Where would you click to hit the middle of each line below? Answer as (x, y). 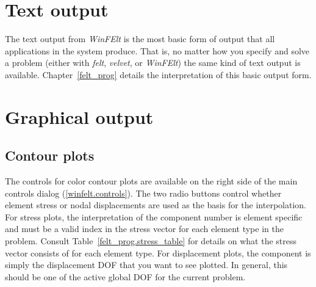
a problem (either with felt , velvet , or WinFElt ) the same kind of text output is (153, 63)
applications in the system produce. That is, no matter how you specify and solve (157, 50)
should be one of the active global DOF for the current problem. (125, 276)
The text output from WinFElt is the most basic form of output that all (140, 39)
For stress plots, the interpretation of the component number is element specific (154, 216)
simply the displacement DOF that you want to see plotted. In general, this (146, 265)
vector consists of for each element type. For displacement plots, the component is (158, 252)
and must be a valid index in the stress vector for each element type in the (144, 229)
